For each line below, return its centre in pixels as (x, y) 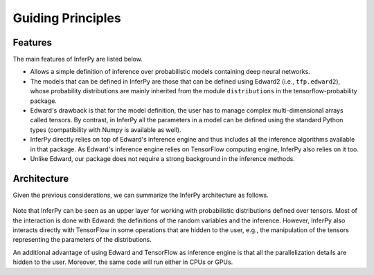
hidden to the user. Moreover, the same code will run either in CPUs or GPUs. (123, 262)
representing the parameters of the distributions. (82, 240)
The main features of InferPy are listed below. (78, 59)
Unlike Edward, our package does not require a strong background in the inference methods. (163, 158)
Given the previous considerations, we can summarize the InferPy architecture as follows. (141, 195)
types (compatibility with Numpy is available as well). (106, 130)
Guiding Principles (67, 18)
